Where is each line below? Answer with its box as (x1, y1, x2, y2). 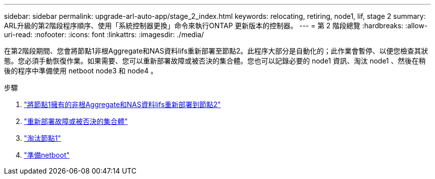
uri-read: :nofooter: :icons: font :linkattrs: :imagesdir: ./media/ (4, 30, 204, 39)
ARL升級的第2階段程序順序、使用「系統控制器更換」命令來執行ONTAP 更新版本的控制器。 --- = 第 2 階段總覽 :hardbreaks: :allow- (4, 21, 428, 30)
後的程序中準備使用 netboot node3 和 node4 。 (4, 66, 158, 75)
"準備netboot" (24, 151, 70, 159)
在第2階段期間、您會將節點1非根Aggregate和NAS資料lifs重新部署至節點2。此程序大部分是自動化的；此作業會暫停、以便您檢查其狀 (4, 47, 429, 55)
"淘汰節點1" (24, 134, 61, 142)
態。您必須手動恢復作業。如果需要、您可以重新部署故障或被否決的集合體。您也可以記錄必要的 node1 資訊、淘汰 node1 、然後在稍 (4, 57, 426, 65)
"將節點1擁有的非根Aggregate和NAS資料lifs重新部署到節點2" (24, 100, 221, 109)
